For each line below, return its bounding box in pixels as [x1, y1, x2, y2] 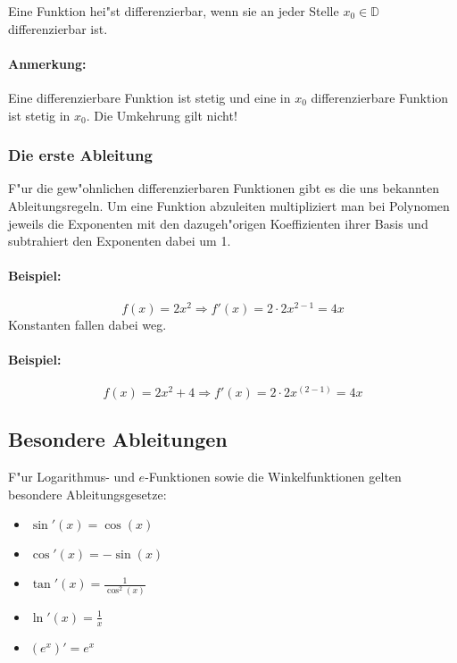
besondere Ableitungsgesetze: [8, 484, 167, 503]
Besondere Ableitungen [8, 425, 228, 453]
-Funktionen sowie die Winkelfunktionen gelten [145, 467, 402, 486]
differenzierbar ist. [8, 19, 108, 38]
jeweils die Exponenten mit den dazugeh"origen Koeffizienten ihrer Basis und [8, 214, 428, 232]
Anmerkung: [8, 54, 87, 72]
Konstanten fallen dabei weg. [8, 315, 167, 333]
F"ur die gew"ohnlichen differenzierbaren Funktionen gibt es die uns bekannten [8, 179, 439, 197]
